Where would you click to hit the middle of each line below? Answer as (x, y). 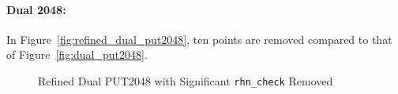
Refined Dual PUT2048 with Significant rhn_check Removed (186, 80)
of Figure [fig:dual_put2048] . (77, 54)
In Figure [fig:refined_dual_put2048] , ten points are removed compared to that (199, 39)
